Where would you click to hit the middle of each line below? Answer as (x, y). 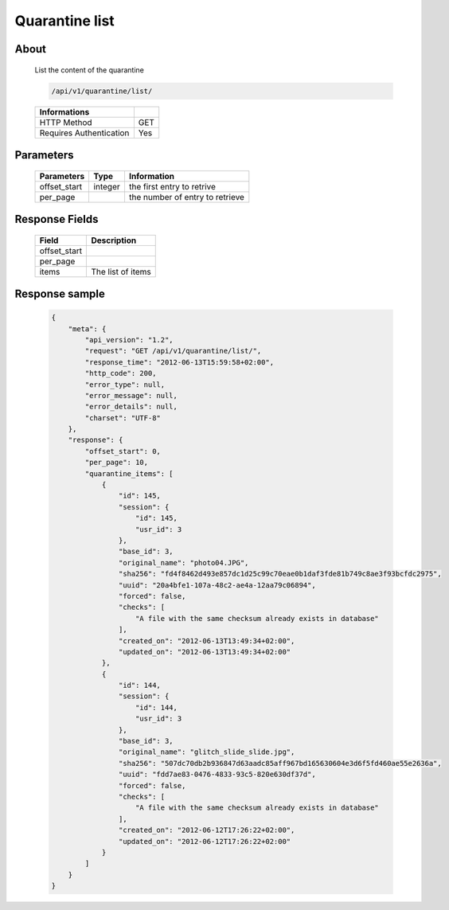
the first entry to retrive (172, 186)
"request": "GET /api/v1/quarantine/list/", (173, 351)
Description (114, 240)
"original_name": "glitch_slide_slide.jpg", (207, 752)
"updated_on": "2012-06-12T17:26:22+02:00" (205, 841)
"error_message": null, (131, 395)
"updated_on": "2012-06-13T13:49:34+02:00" (205, 652)
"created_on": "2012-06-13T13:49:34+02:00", (207, 641)
